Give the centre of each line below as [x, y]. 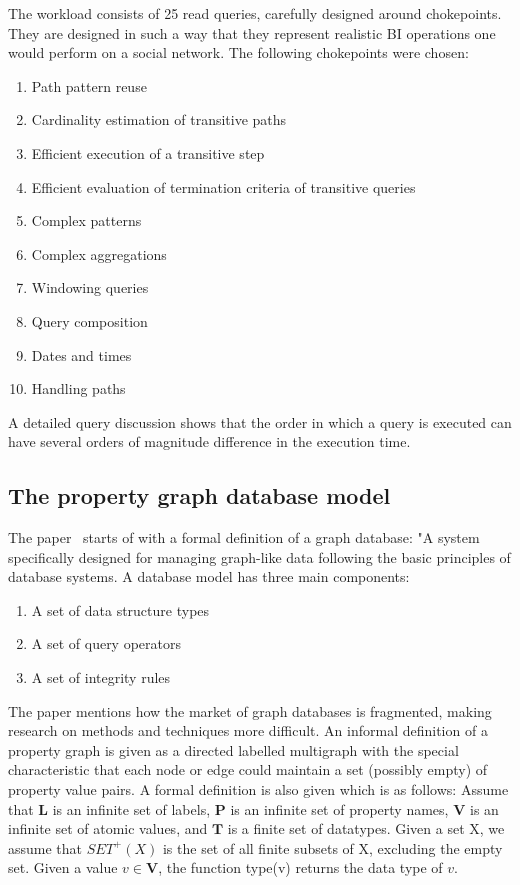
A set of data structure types [120, 609]
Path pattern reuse [89, 85]
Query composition [89, 320]
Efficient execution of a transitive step [148, 152]
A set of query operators [106, 643]
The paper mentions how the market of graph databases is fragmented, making [250, 710]
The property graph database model [199, 495]
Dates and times [81, 354]
